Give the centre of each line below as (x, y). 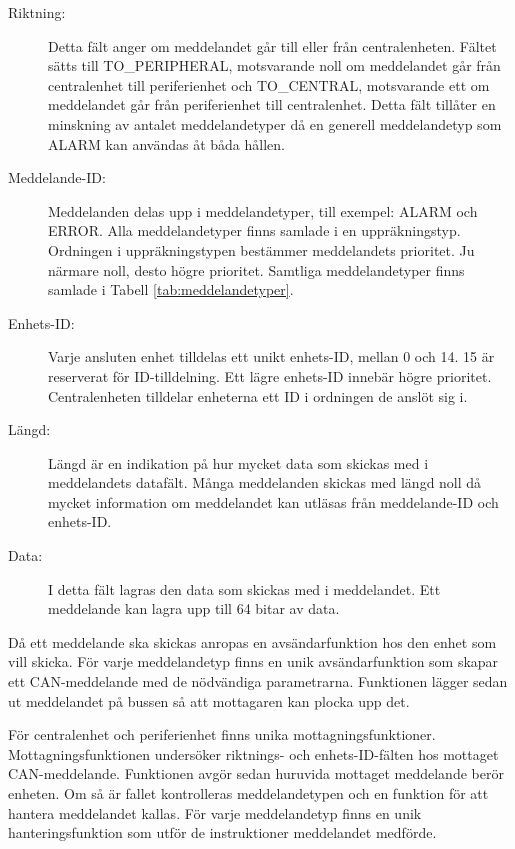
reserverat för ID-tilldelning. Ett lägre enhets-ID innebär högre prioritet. (270, 375)
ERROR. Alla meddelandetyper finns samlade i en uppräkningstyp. (254, 230)
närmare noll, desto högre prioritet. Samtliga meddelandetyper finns (256, 269)
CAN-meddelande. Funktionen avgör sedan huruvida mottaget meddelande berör (256, 773)
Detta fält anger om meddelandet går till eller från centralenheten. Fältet (272, 45)
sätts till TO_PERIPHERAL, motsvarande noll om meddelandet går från (274, 65)
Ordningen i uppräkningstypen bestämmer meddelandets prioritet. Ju (261, 249)
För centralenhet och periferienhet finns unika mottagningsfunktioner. (222, 734)
